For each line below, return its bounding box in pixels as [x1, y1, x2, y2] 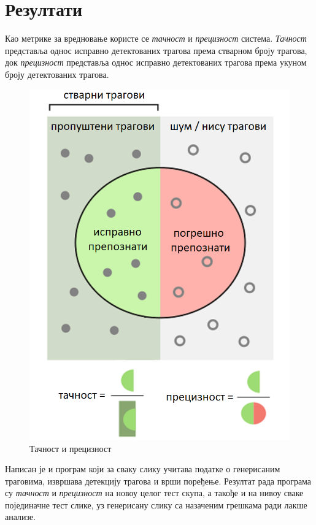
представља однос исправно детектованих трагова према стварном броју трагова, [5, 44, 307, 56]
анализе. [5, 510, 36, 523]
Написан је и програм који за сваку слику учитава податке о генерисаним [5, 462, 280, 475]
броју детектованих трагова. [5, 67, 109, 80]
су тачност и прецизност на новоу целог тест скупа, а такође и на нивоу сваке [5, 486, 304, 499]
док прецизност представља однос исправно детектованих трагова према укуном [5, 56, 307, 69]
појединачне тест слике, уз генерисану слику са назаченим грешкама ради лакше [5, 498, 307, 511]
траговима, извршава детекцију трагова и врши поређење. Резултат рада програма [5, 474, 312, 487]
